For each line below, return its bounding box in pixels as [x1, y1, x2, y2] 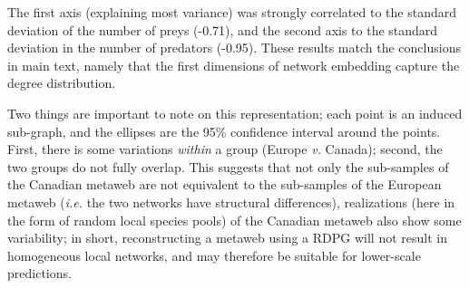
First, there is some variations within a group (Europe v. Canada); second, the [7, 139, 443, 158]
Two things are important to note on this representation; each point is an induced [7, 103, 463, 122]
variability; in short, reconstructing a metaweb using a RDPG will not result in [7, 228, 447, 247]
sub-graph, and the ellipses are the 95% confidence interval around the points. [7, 121, 441, 140]
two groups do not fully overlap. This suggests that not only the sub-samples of [7, 157, 449, 176]
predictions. [7, 264, 72, 283]
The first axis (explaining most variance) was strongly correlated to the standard [7, 3, 456, 21]
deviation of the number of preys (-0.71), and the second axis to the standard [7, 20, 438, 39]
